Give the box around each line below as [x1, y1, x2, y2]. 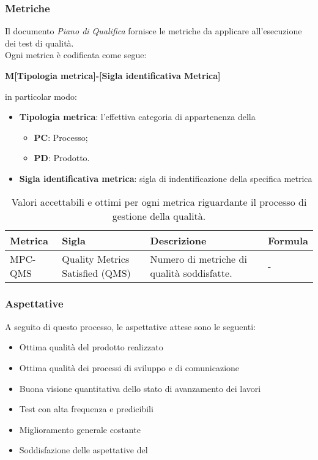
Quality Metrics [62, 251, 130, 266]
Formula [268, 233, 308, 247]
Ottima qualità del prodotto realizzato [19, 341, 163, 353]
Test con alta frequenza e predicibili [19, 402, 153, 415]
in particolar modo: [5, 89, 77, 102]
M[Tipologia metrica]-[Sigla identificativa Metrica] [5, 69, 221, 81]
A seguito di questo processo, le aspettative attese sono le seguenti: [5, 320, 256, 333]
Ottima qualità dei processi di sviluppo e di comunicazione [19, 361, 240, 374]
